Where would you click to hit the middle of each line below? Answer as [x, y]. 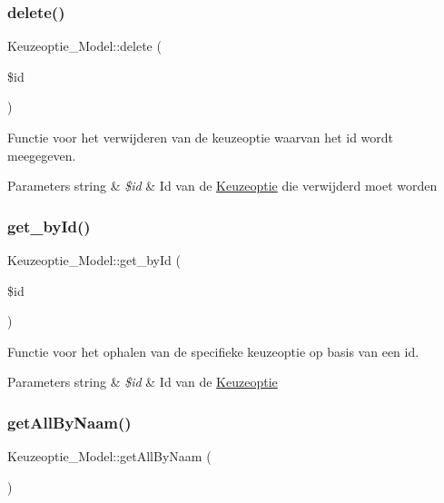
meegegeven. [42, 155]
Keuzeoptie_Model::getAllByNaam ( [109, 456]
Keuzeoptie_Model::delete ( [84, 46]
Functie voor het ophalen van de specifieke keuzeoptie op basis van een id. [213, 351]
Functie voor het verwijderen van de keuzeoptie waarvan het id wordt [201, 137]
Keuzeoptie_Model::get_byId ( [94, 260]
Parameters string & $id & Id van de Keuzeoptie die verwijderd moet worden [222, 186]
